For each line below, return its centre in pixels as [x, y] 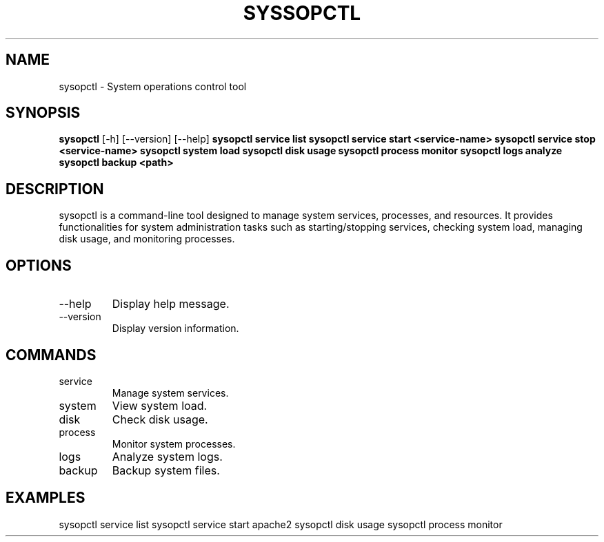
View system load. [160, 405]
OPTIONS [39, 265]
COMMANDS [51, 355]
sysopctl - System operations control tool [153, 86]
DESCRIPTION [55, 189]
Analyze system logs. [167, 456]
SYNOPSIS [43, 113]
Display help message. [171, 304]
